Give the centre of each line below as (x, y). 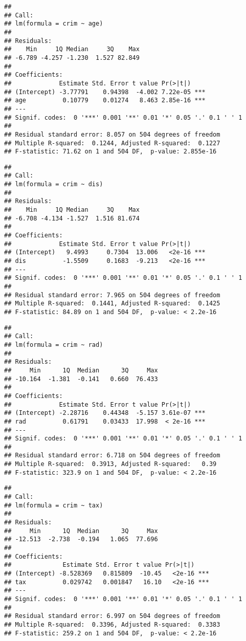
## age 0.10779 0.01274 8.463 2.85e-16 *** (105, 101)
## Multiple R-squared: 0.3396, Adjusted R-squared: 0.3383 (112, 624)
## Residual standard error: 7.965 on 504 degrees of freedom (112, 295)
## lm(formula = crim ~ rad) (54, 345)
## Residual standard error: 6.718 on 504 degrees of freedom (112, 456)
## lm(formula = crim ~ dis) (54, 184)
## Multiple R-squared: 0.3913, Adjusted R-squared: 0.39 (110, 464)
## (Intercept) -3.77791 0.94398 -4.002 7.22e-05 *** (105, 92)
